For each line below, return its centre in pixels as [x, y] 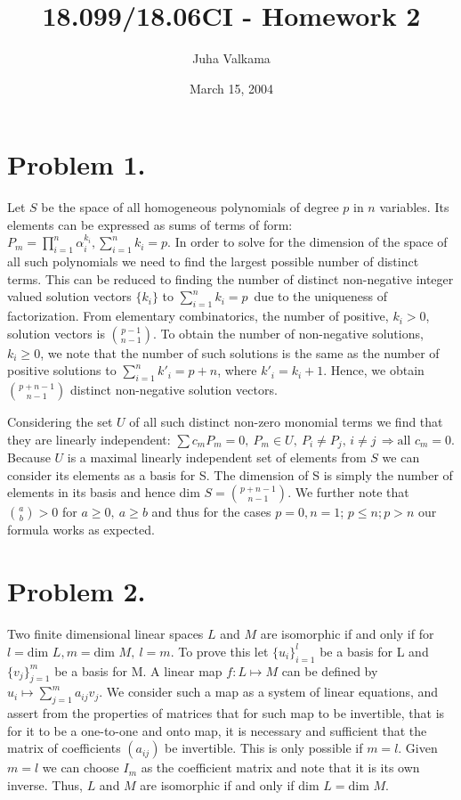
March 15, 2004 [231, 88]
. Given [418, 748]
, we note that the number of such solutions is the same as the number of [240, 352]
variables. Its [414, 207]
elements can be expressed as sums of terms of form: [150, 224]
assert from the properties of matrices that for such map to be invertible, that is [226, 713]
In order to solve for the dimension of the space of [311, 242]
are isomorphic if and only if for [347, 634]
